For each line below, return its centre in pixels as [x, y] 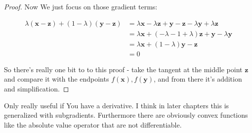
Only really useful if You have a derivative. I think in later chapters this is [117, 105]
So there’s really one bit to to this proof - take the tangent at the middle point [123, 69]
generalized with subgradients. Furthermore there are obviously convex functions [126, 115]
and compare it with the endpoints [57, 79]
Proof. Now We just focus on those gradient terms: [81, 6]
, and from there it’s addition [198, 79]
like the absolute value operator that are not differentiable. [93, 124]
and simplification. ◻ [37, 88]
